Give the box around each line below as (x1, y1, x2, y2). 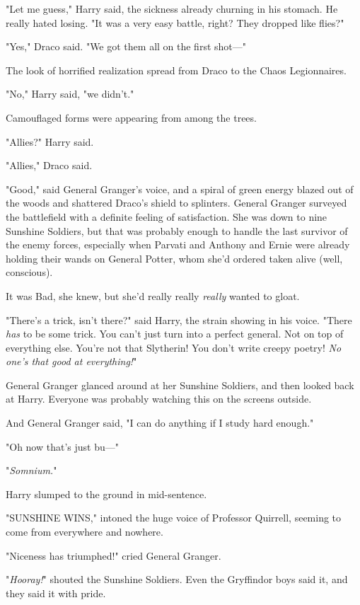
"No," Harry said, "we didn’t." (6, 86, 134, 101)
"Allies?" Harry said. (6, 134, 94, 149)
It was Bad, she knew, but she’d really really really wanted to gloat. (6, 288, 300, 303)
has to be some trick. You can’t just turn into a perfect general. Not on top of (6, 326, 344, 341)
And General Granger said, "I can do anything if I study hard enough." (6, 415, 314, 430)
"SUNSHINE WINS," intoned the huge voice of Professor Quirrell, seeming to (6, 510, 342, 525)
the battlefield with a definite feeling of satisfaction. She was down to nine (6, 209, 327, 224)
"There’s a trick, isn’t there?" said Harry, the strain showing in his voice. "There (6, 312, 352, 327)
